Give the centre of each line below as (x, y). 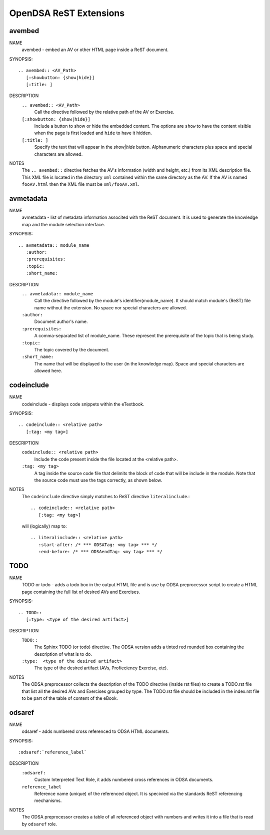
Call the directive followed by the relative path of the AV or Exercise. (104, 112)
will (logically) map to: (44, 526)
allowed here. (48, 371)
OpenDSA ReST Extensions (67, 13)
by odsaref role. (39, 824)
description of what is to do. (63, 654)
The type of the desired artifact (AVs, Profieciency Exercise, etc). (101, 668)
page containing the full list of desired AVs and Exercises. (81, 592)
